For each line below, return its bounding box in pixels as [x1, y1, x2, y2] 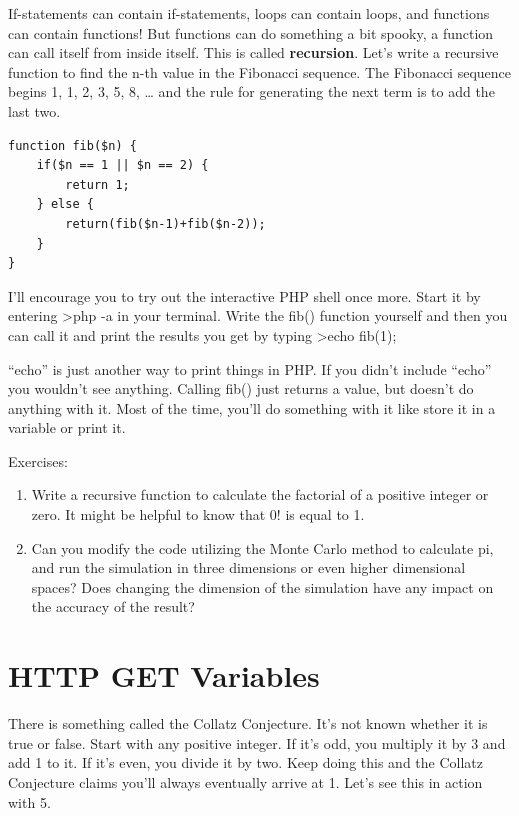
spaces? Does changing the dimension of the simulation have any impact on [31, 576, 494, 597]
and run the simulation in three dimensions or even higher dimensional [31, 557, 466, 578]
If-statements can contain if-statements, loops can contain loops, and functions [8, 3, 490, 23]
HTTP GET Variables [8, 655, 320, 696]
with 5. [8, 791, 51, 812]
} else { [36, 197, 94, 212]
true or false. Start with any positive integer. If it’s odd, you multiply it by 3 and [8, 732, 506, 753]
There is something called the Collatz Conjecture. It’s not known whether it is [8, 713, 488, 734]
